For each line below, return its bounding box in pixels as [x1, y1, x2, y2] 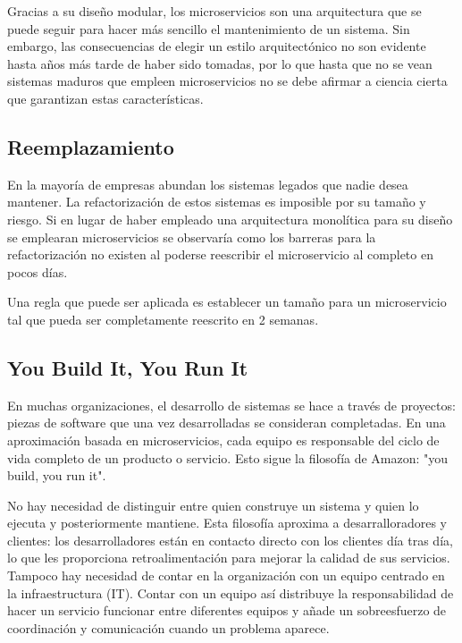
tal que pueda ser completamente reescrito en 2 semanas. [7, 309, 319, 328]
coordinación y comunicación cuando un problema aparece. [7, 618, 330, 637]
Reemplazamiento [7, 132, 174, 160]
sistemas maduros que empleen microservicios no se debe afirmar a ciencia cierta [7, 72, 448, 90]
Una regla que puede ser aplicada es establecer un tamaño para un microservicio [7, 292, 447, 311]
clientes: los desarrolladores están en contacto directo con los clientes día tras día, [7, 530, 453, 549]
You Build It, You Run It [7, 353, 248, 381]
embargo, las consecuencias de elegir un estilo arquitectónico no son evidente [7, 37, 426, 55]
